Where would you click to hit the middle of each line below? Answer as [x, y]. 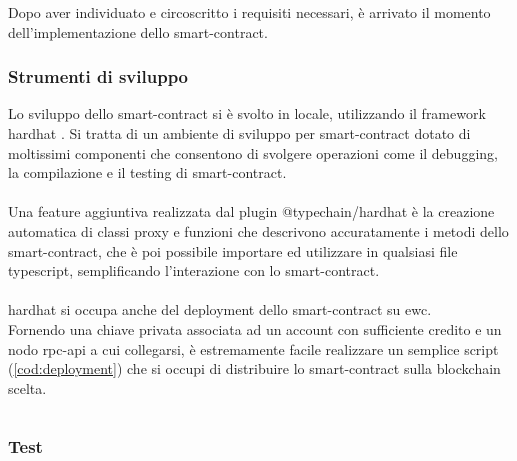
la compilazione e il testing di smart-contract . [147, 172]
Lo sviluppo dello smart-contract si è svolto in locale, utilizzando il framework [247, 113]
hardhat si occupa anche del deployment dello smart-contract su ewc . [220, 309]
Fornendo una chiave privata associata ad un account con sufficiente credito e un [255, 328]
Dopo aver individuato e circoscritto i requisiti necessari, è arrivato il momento [249, 12]
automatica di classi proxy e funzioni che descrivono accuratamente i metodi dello [258, 230]
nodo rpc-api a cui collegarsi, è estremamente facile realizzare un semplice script [253, 348]
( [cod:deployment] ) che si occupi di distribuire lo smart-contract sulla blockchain [254, 368]
